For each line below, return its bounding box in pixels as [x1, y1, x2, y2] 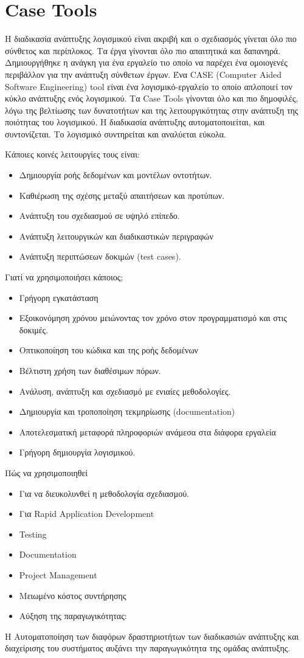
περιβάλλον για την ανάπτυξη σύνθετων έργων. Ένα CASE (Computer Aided [5, 68, 282, 80]
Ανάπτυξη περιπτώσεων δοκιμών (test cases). [19, 250, 181, 263]
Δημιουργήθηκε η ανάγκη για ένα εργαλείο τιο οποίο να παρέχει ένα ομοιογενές [5, 56, 288, 69]
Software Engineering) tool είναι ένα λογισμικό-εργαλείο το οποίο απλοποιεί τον [5, 80, 292, 92]
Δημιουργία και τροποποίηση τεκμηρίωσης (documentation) [19, 405, 235, 418]
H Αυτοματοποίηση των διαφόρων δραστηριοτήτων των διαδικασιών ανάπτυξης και [5, 629, 299, 642]
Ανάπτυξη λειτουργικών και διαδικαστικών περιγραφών [19, 229, 213, 242]
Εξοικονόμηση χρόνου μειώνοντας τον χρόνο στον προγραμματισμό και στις [19, 311, 287, 324]
